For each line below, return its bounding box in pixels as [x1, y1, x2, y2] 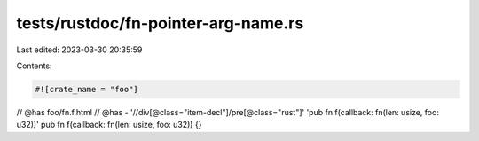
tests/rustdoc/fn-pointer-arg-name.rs [16, 13, 304, 33]
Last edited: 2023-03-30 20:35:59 [16, 44, 143, 55]
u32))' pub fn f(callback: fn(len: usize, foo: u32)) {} [16, 120, 202, 130]
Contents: [16, 60, 52, 71]
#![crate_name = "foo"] [35, 84, 139, 94]
